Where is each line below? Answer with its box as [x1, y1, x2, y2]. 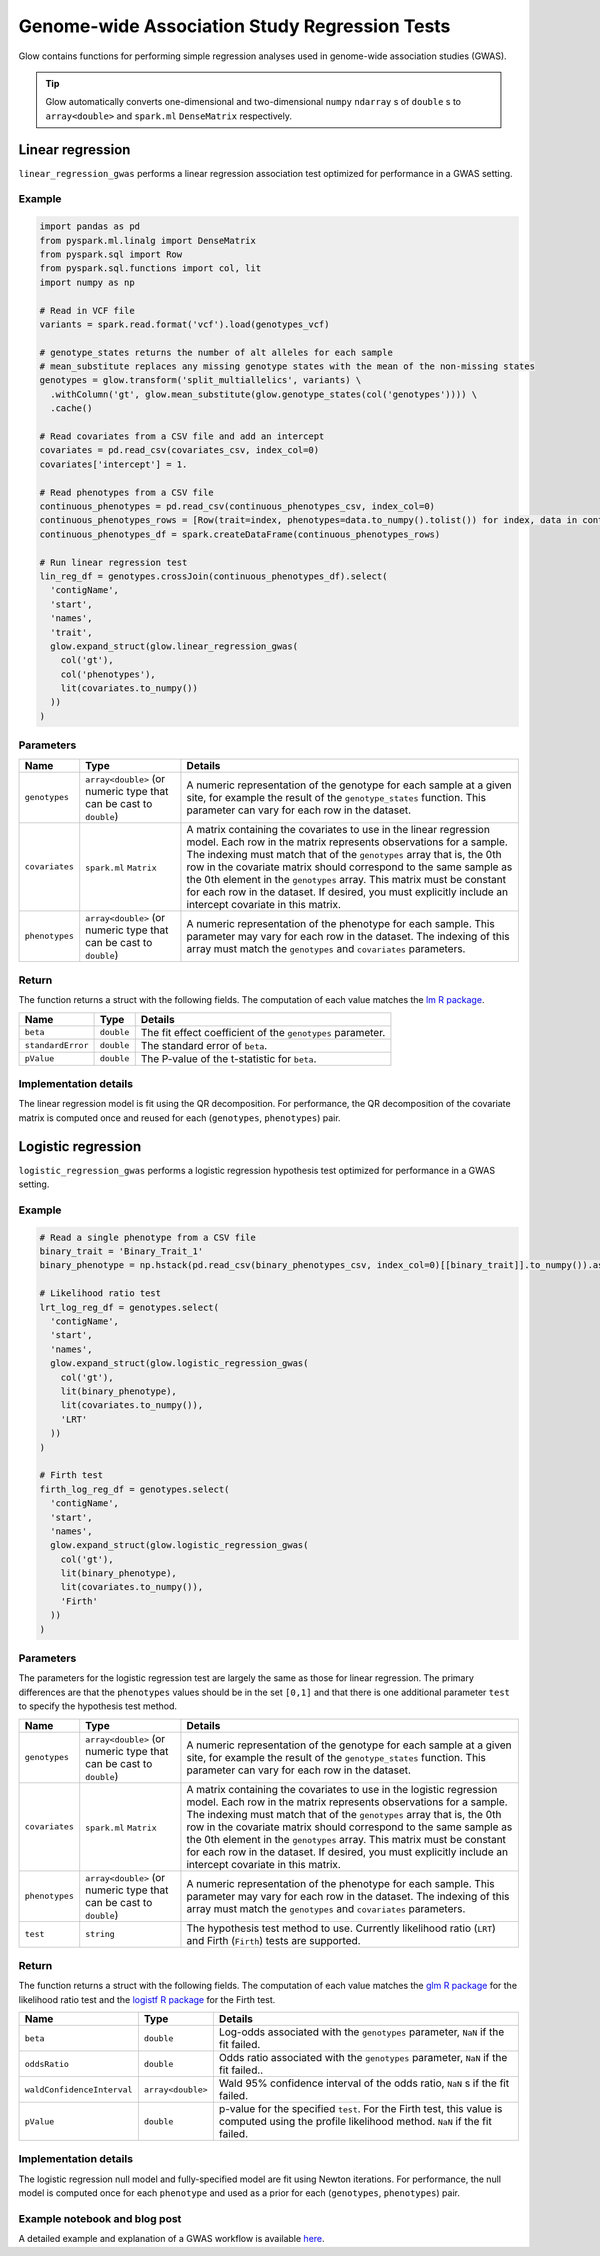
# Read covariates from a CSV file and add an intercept [39, 431, 325, 442]
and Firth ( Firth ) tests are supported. [186, 1933, 361, 1947]
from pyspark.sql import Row [39, 248, 183, 260]
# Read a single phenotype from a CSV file [39, 1231, 257, 1243]
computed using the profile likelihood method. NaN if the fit [218, 2115, 492, 2129]
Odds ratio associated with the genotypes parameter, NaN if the [218, 2051, 508, 2065]
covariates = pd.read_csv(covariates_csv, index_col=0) [39, 445, 320, 456]
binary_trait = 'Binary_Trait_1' [39, 1246, 204, 1257]
